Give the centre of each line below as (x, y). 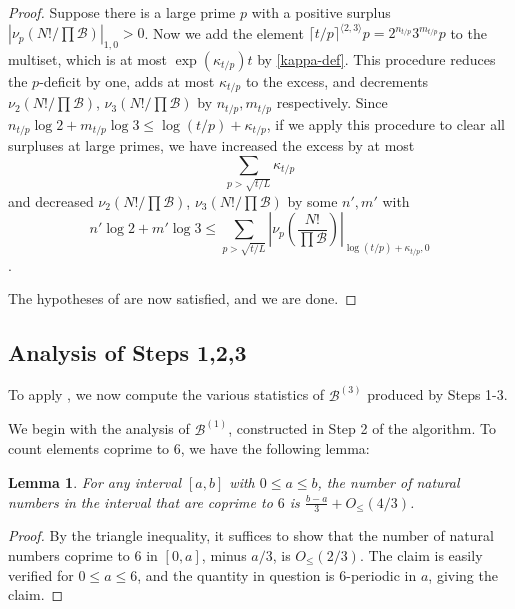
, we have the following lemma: (275, 448)
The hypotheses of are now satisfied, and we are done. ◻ (182, 298)
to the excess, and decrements (337, 80)
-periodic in (381, 574)
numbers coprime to (69, 554)
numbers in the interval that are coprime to (140, 501)
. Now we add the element (224, 32)
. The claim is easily (421, 554)
